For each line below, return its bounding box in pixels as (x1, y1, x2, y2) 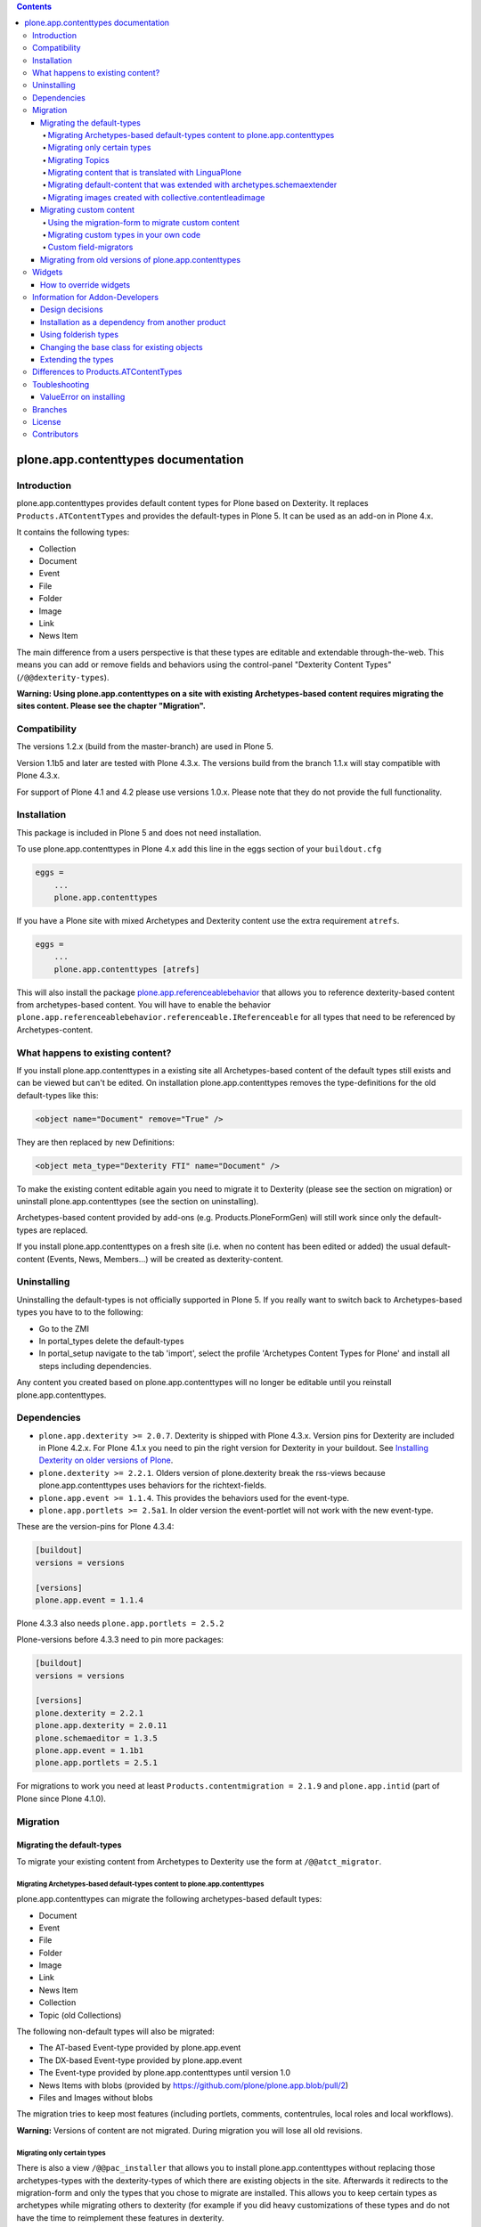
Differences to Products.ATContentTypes (32, 366, 183, 378)
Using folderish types (40, 330, 119, 340)
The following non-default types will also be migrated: (16, 2027, 216, 2037)
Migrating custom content (40, 205, 135, 216)
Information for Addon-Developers (32, 291, 159, 302)
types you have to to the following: (16, 1307, 143, 1317)
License (32, 416, 61, 427)
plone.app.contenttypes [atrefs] (53, 964, 200, 975)
